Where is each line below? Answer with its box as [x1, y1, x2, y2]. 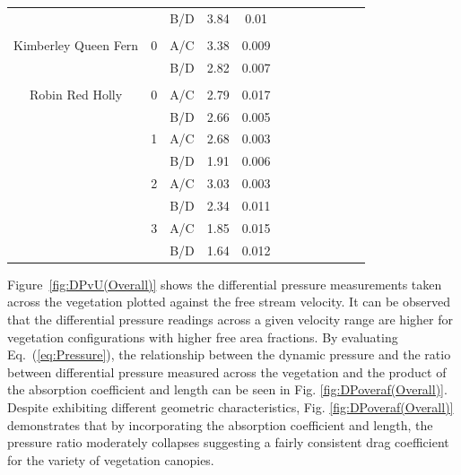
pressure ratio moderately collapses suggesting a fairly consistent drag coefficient [7, 433, 449, 452]
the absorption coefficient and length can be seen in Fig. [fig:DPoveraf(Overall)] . [7, 380, 448, 399]
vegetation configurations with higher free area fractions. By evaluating [7, 327, 398, 346]
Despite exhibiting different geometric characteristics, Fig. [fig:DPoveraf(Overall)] [7, 397, 454, 416]
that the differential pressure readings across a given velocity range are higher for [7, 309, 453, 328]
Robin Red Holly [30, 84, 123, 103]
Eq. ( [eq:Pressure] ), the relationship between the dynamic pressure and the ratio [7, 345, 451, 364]
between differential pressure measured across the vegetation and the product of [7, 362, 447, 381]
